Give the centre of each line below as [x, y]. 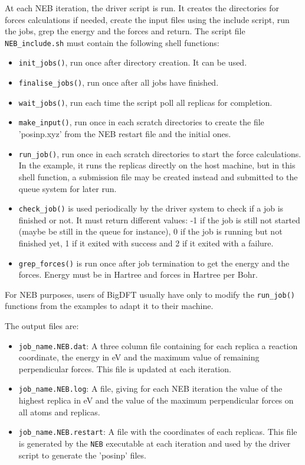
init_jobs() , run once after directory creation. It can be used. [133, 62]
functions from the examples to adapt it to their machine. [109, 306]
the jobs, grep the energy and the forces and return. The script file [125, 31]
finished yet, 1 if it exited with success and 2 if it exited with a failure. [146, 243]
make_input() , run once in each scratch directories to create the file [141, 122]
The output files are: [42, 326]
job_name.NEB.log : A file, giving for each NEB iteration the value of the [150, 388]
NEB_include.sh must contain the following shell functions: [112, 42]
